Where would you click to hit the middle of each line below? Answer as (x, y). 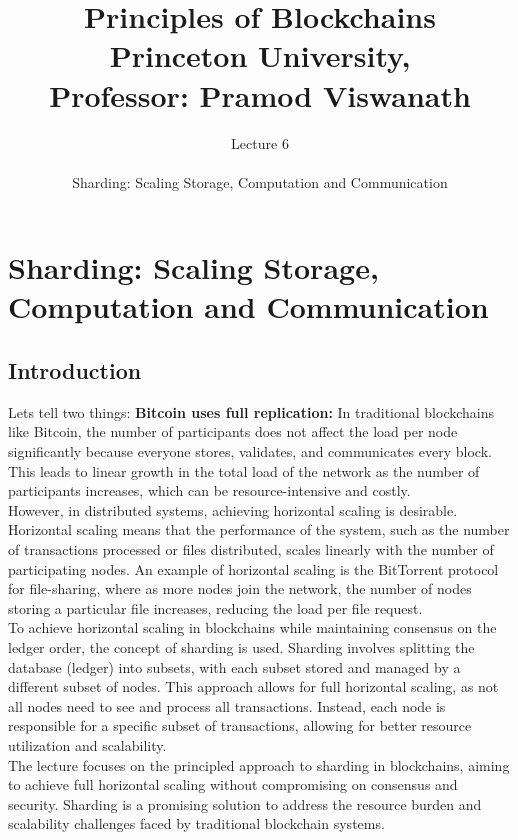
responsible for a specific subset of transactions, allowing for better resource (240, 725)
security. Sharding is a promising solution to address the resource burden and (245, 803)
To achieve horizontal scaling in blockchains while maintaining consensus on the (252, 627)
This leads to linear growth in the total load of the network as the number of (244, 470)
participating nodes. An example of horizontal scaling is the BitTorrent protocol (253, 568)
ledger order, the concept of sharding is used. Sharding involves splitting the (241, 646)
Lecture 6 (260, 142)
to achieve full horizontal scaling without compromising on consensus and (233, 784)
